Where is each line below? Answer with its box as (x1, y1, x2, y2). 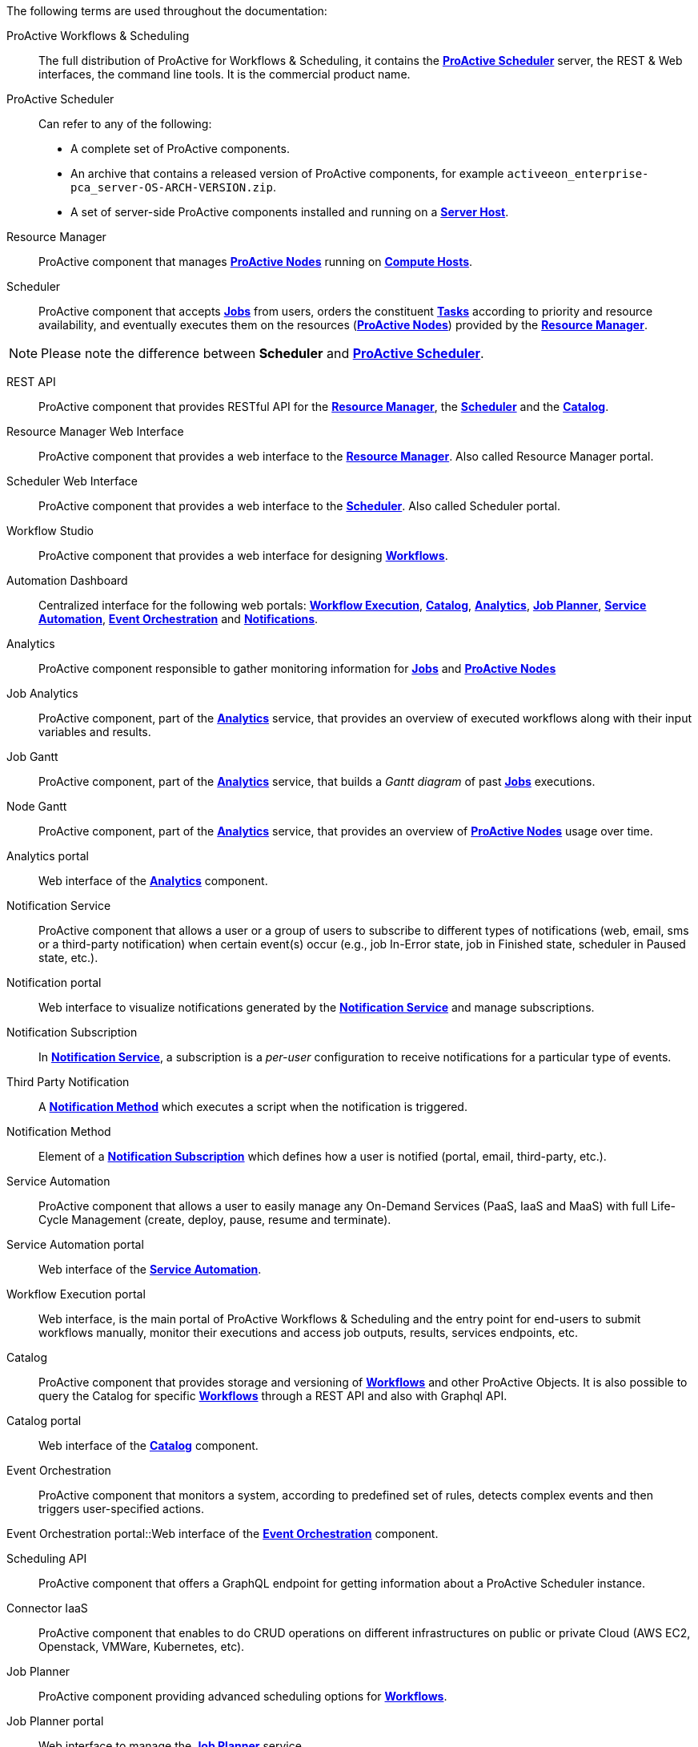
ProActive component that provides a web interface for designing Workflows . (38, 549, 448, 562)
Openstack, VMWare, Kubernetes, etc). (38, 1640, 245, 1653)
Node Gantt (6, 799, 67, 813)
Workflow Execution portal (6, 1287, 146, 1301)
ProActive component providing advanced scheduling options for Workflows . (38, 1689, 447, 1703)
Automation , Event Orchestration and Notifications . (38, 612, 319, 626)
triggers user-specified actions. (38, 1502, 204, 1516)
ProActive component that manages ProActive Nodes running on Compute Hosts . (38, 255, 473, 268)
